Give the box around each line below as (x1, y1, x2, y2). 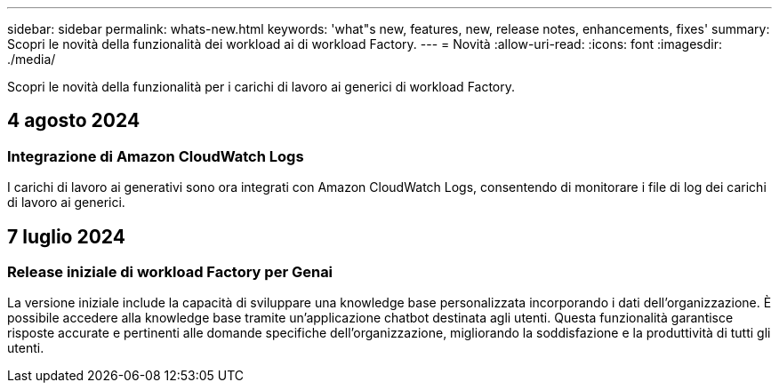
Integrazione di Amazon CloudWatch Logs (7, 147, 304, 165)
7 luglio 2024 (7, 225, 125, 248)
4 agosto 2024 (7, 109, 141, 132)
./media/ (7, 52, 56, 67)
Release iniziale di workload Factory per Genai (7, 263, 333, 282)
